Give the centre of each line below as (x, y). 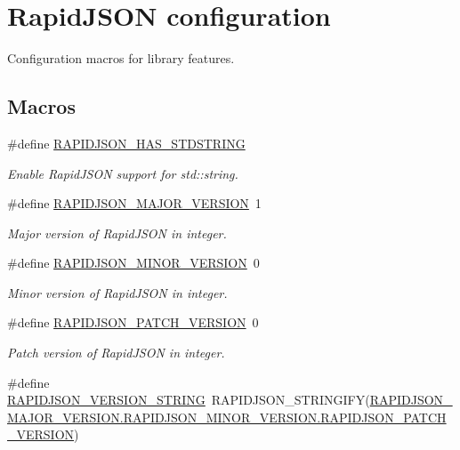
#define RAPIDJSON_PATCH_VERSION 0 (133, 322)
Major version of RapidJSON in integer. (117, 233)
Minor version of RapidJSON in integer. (117, 292)
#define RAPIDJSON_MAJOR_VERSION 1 (134, 203)
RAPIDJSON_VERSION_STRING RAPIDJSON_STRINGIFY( (189, 400)
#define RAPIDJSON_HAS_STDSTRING (126, 143)
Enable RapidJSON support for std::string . (123, 173)
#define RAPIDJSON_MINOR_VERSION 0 (133, 263)
